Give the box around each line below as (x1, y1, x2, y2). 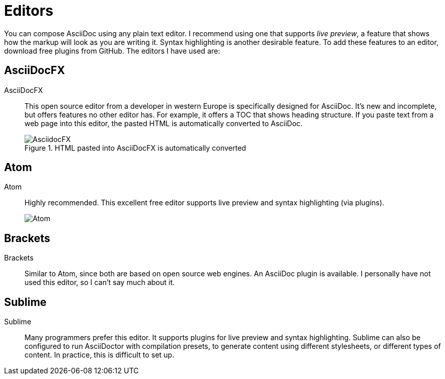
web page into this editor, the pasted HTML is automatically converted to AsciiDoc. (24, 119, 303, 128)
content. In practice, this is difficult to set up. (24, 350, 175, 360)
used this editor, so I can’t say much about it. (24, 278, 175, 287)
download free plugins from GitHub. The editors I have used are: (4, 46, 220, 55)
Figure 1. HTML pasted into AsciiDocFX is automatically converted (24, 143, 246, 152)
